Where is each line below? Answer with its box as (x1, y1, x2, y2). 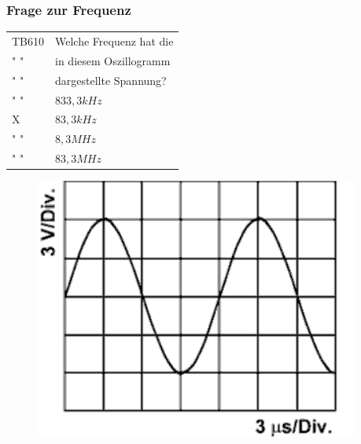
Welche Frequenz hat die (55, 32, 174, 49)
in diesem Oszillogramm (55, 52, 171, 68)
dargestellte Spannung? (55, 72, 167, 88)
